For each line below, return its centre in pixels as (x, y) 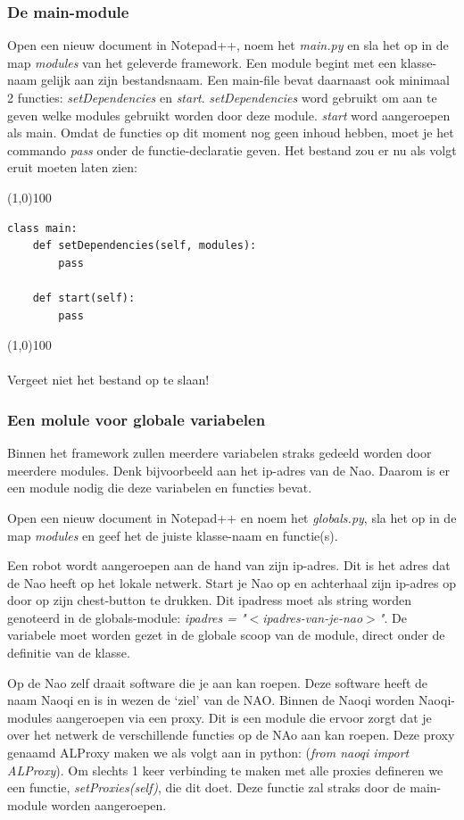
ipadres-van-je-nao (313, 617)
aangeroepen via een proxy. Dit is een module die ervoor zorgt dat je (244, 717)
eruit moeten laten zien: (72, 167)
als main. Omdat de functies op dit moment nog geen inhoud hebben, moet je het (231, 133)
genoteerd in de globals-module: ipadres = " (127, 617)
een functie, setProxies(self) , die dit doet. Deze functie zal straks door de (207, 787)
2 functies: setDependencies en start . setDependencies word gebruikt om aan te (222, 97)
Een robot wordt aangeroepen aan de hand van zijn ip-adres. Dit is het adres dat (229, 565)
